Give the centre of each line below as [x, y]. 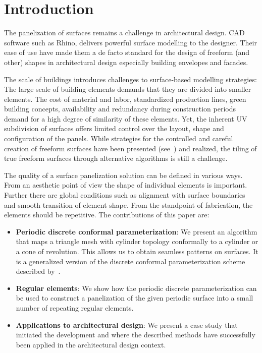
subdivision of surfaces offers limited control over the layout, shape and [114, 128]
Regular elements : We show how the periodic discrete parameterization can [136, 288]
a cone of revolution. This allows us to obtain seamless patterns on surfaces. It [137, 251]
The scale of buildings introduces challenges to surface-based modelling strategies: [130, 79]
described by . [38, 271]
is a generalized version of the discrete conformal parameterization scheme [130, 261]
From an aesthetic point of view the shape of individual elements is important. [126, 185]
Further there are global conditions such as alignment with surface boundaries [125, 195]
